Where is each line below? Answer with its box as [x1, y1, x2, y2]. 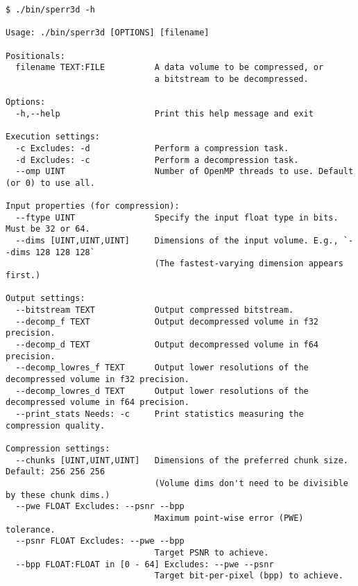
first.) [6, 270, 41, 281]
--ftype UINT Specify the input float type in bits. [15, 212, 339, 223]
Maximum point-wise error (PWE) [154, 512, 304, 523]
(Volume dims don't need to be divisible [154, 478, 348, 488]
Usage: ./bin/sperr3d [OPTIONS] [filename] [6, 28, 210, 38]
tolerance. [6, 524, 56, 535]
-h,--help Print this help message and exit [15, 108, 314, 119]
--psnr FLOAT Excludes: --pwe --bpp [15, 536, 185, 546]
